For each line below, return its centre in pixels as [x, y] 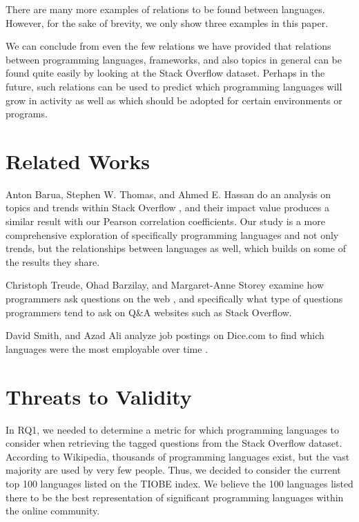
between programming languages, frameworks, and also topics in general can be [174, 59]
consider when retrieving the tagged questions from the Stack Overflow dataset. [174, 443]
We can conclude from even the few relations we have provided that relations [168, 46]
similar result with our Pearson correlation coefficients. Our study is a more [165, 221]
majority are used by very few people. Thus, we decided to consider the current [173, 470]
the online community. [53, 511]
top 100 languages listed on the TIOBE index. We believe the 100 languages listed [179, 483]
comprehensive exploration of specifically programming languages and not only [172, 234]
